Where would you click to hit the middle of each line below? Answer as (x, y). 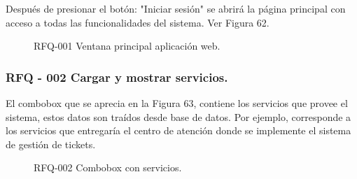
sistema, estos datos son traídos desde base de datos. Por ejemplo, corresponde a (178, 116)
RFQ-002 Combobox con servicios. (108, 167)
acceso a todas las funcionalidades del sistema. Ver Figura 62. (138, 22)
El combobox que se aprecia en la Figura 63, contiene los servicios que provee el (177, 103)
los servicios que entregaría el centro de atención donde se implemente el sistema (178, 130)
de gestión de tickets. (51, 144)
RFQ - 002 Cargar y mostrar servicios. (117, 77)
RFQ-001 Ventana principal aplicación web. (127, 46)
